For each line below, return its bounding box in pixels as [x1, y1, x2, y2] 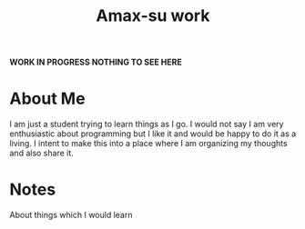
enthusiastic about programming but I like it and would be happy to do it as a [9, 128, 297, 139]
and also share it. [9, 147, 75, 159]
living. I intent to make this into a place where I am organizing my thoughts [9, 138, 289, 149]
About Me [9, 88, 86, 109]
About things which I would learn [9, 210, 133, 221]
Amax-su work [96, 5, 210, 26]
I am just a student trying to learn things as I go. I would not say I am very [9, 119, 284, 130]
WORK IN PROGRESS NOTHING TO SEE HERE [9, 56, 182, 68]
